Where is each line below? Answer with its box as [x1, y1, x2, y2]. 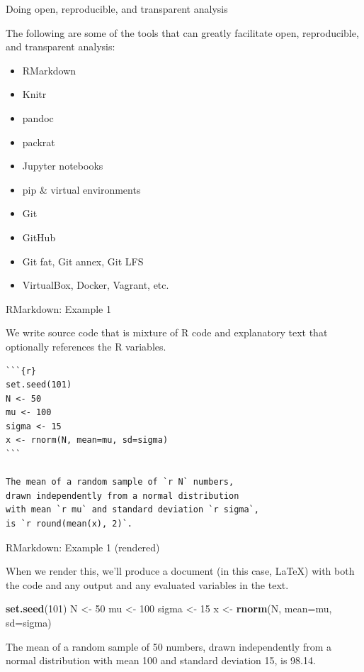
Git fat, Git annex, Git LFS [22, 253, 144, 268]
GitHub [22, 229, 56, 244]
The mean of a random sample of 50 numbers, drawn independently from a [6, 639, 331, 654]
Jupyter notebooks [22, 158, 103, 173]
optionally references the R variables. [6, 338, 166, 353]
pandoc [22, 110, 54, 125]
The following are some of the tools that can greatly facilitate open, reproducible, [6, 25, 359, 40]
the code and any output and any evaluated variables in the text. [6, 577, 289, 592]
